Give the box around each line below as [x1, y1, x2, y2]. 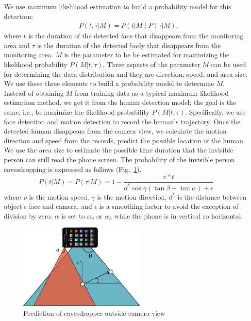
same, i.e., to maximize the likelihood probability [4, 106, 150, 117]
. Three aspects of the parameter [102, 59, 200, 69]
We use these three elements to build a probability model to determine [4, 78, 214, 88]
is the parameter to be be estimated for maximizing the [64, 50, 230, 60]
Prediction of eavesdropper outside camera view [23, 307, 166, 318]
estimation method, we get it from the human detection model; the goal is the [4, 97, 236, 107]
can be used [211, 59, 246, 69]
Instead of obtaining [4, 87, 64, 98]
